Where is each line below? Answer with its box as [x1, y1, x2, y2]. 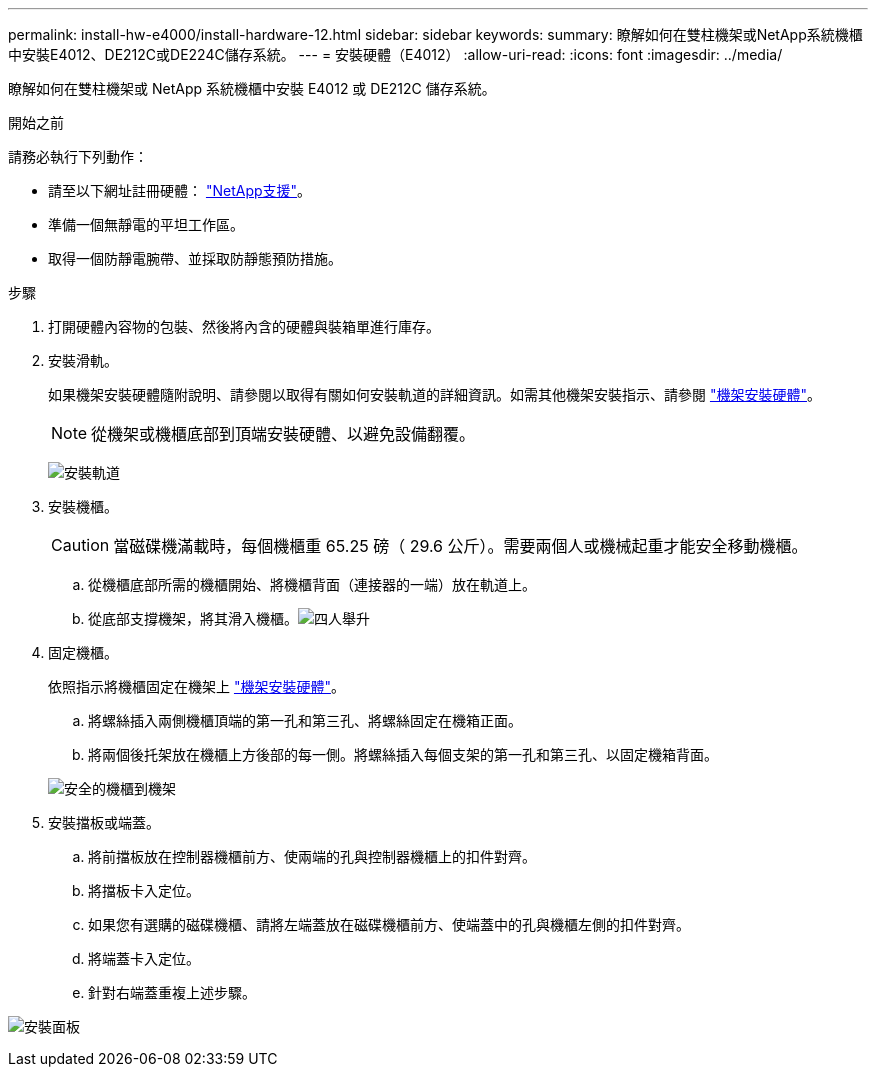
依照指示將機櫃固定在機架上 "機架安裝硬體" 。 [48, 678, 345, 695]
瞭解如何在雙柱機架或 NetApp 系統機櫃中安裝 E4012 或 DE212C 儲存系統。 [8, 80, 496, 97]
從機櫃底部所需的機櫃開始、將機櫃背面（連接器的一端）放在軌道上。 [88, 576, 536, 593]
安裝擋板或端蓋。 [48, 814, 160, 831]
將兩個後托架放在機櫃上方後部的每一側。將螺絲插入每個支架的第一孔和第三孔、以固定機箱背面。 [88, 746, 718, 763]
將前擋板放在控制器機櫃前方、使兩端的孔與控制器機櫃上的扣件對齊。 [88, 848, 536, 865]
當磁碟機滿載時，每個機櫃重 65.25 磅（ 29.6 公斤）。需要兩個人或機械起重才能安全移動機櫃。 [113, 536, 808, 556]
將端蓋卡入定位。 [88, 950, 200, 967]
